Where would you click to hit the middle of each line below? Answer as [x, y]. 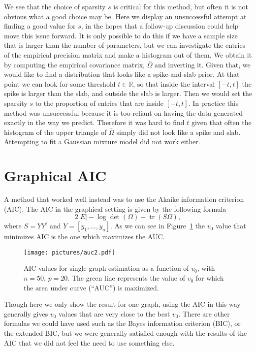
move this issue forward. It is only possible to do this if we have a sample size [121, 35]
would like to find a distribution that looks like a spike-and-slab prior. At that [122, 74]
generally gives [26, 313]
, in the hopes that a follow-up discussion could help [160, 26]
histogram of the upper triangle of [55, 132]
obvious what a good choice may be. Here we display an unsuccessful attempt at [125, 16]
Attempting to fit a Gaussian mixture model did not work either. [102, 142]
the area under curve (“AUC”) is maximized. [91, 287]
